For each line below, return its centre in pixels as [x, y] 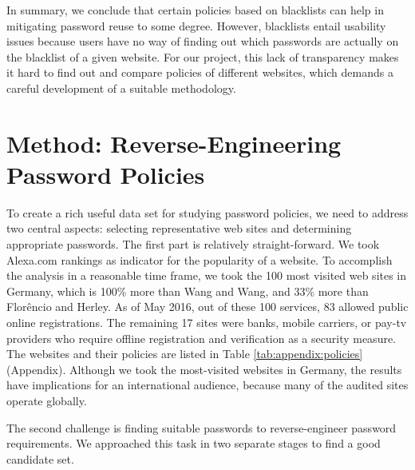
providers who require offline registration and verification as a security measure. [202, 338]
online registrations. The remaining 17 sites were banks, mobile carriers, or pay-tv [207, 323]
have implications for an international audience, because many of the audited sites [207, 385]
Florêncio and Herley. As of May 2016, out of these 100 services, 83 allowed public [207, 307]
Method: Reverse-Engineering [174, 143]
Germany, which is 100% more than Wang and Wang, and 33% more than [188, 291]
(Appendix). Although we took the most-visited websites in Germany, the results [204, 369]
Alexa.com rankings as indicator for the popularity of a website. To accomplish [200, 259]
